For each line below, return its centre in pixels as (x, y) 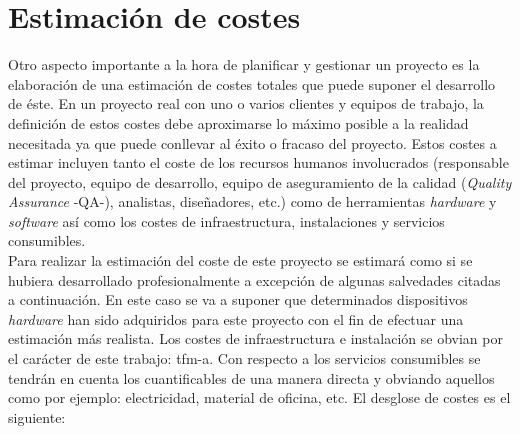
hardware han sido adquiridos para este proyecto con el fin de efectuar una (236, 318)
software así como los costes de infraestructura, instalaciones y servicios (226, 220)
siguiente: (37, 416)
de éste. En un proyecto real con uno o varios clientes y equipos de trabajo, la (246, 103)
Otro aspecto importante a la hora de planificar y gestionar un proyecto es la (244, 64)
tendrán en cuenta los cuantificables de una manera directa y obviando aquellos (251, 377)
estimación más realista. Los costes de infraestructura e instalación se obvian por (255, 338)
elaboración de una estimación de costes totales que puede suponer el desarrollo (252, 83)
